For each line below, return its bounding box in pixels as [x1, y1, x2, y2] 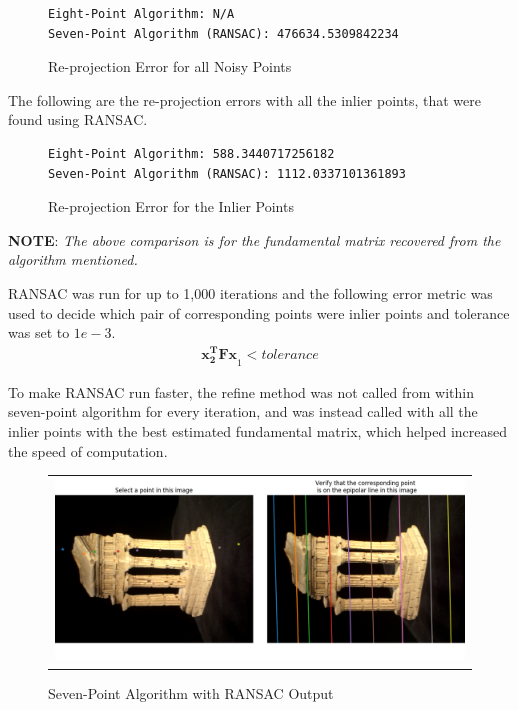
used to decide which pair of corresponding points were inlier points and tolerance [8, 302, 510, 323]
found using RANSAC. [8, 109, 148, 130]
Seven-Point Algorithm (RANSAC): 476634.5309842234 [48, 26, 399, 41]
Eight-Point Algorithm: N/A [48, 7, 235, 21]
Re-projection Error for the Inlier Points [48, 196, 294, 217]
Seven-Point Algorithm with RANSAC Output [48, 682, 334, 703]
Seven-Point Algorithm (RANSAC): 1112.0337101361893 [48, 166, 406, 181]
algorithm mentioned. [8, 249, 138, 270]
